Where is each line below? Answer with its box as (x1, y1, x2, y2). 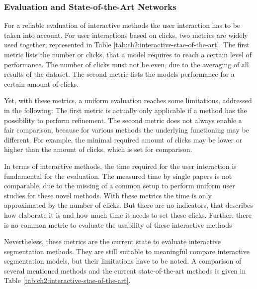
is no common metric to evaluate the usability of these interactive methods (4, 219, 232, 230)
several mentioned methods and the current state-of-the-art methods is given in (4, 265, 246, 276)
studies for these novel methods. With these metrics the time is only (4, 190, 212, 200)
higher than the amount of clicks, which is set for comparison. (4, 144, 192, 154)
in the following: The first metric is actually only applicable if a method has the (4, 105, 247, 115)
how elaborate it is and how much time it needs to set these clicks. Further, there (4, 209, 252, 220)
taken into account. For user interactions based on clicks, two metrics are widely (4, 29, 248, 40)
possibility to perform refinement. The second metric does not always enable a (4, 115, 242, 125)
